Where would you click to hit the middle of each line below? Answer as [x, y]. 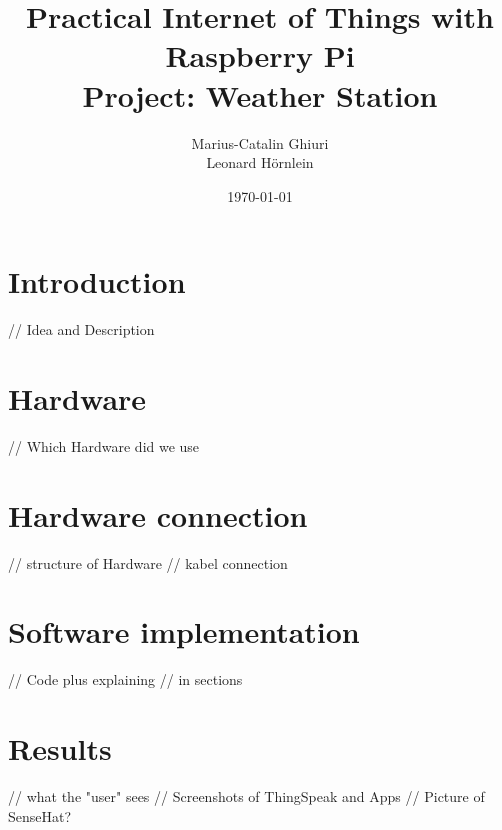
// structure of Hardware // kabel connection [148, 562]
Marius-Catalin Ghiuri [260, 142]
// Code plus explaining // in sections [125, 679]
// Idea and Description [81, 329]
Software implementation [184, 631]
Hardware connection [158, 514]
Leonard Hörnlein [260, 162]
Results [60, 748]
